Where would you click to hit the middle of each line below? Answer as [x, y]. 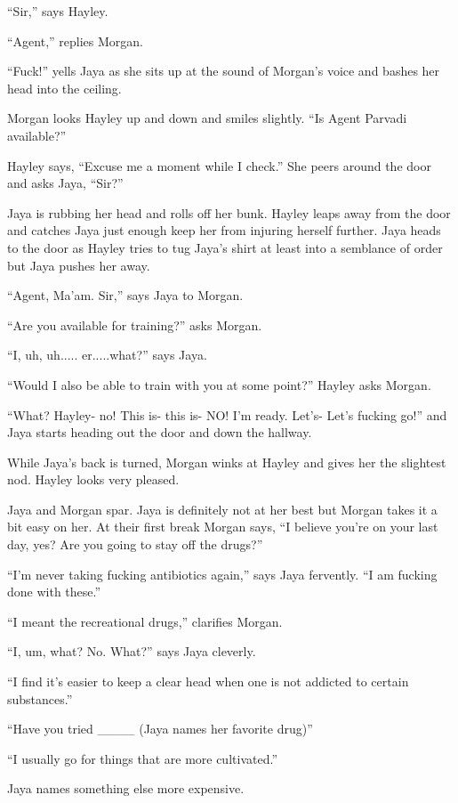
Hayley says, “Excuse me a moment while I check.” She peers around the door [219, 165]
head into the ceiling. [64, 88]
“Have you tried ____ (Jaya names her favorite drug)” [160, 729]
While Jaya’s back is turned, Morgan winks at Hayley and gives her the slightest [227, 462]
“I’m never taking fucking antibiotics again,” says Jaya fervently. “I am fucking [222, 574]
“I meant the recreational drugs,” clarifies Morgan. [145, 621]
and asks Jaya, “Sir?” [65, 183]
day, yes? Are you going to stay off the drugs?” [135, 544]
